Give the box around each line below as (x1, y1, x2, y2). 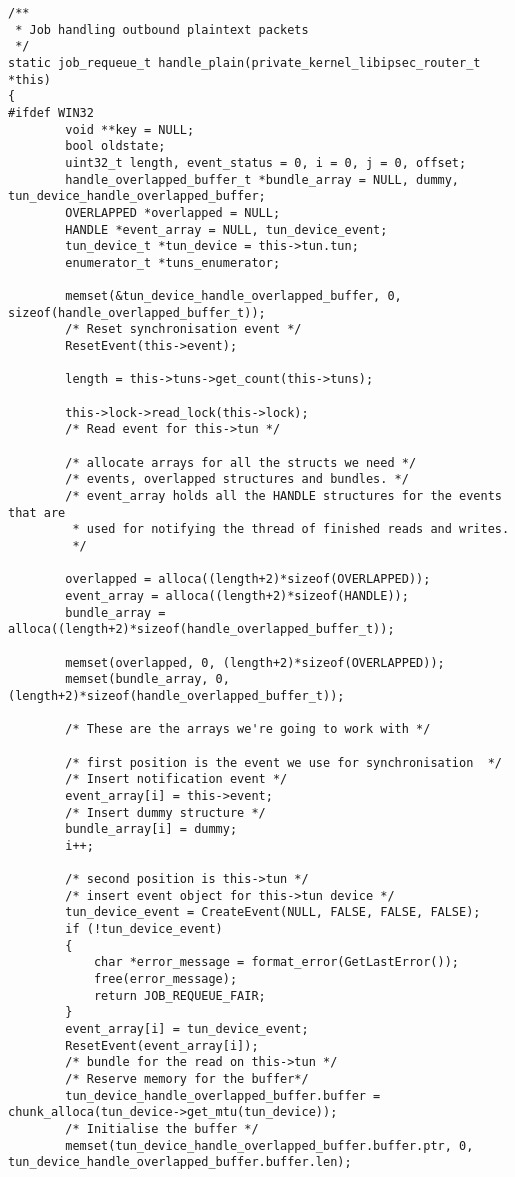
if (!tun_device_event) (65, 922, 223, 937)
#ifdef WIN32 (8, 105, 94, 120)
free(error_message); (93, 972, 238, 987)
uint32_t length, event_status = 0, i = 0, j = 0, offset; (65, 155, 467, 170)
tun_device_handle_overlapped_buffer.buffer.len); (8, 1155, 352, 1170)
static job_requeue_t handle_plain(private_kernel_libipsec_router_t (8, 55, 481, 70)
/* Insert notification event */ (65, 772, 288, 787)
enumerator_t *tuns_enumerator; (65, 255, 281, 270)
